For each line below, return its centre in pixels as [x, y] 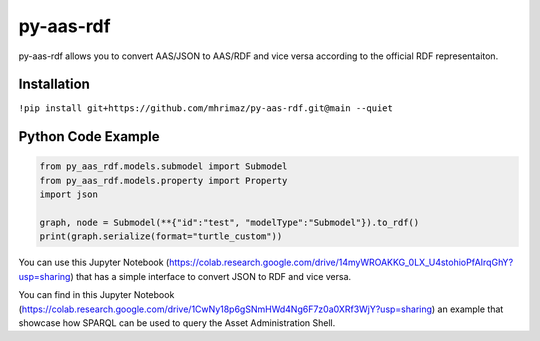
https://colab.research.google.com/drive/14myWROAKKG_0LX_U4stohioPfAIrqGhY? [341, 262]
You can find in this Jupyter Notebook [96, 295]
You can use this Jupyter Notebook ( [94, 262]
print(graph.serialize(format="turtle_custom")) [161, 236]
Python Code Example [89, 136]
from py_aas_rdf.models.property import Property [163, 180]
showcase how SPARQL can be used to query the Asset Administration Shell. [177, 322]
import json [69, 194]
